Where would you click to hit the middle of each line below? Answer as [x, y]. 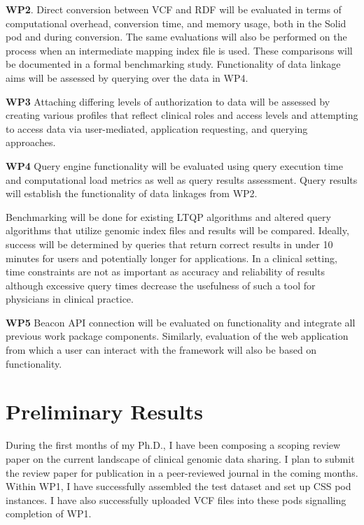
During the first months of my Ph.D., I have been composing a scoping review [173, 445]
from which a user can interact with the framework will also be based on [161, 350]
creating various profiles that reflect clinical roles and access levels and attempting [182, 115]
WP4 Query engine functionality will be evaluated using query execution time [174, 165]
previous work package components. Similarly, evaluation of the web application [177, 336]
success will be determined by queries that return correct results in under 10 [169, 244]
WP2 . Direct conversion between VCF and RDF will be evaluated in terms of [174, 9]
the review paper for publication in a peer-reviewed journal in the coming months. [182, 472]
